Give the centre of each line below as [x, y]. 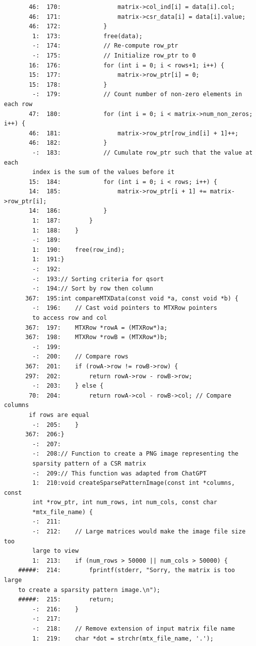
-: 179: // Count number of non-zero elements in [137, 94]
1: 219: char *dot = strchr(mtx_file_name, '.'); [123, 638]
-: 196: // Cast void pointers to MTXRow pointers [125, 308]
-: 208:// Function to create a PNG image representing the [135, 454]
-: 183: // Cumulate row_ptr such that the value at [143, 152]
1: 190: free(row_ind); [79, 250]
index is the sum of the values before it [103, 172]
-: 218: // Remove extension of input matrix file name [134, 629]
